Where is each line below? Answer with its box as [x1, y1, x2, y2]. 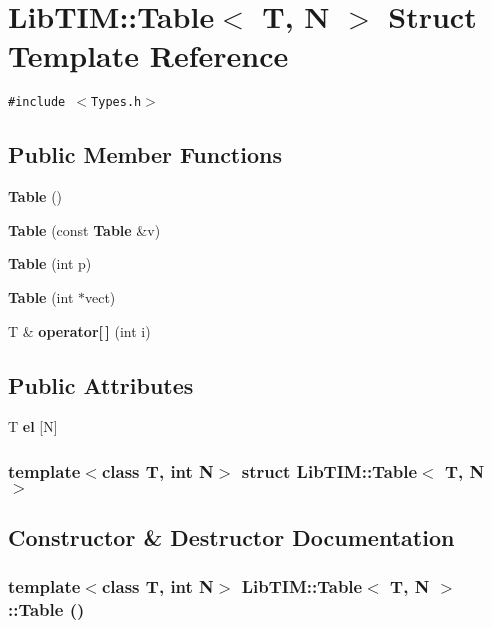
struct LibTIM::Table [241, 458, 418, 483]
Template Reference [8, 35, 289, 76]
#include [8, 95, 66, 110]
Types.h [91, 95, 142, 110]
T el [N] [8, 416, 58, 437]
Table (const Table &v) [8, 219, 161, 240]
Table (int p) [8, 253, 92, 274]
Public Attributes [8, 369, 194, 400]
